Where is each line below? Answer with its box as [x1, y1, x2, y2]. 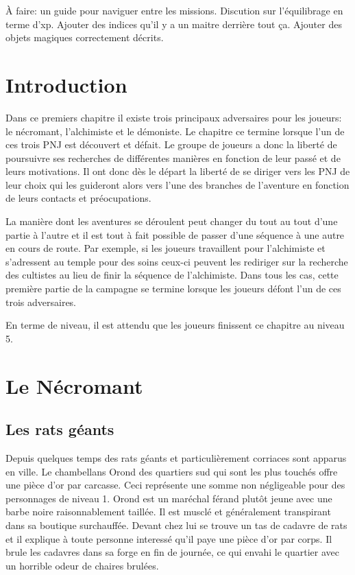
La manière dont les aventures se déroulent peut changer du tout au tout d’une [5, 214, 338, 228]
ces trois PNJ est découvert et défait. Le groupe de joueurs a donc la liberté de [5, 137, 337, 152]
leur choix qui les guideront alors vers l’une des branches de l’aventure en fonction [5, 177, 350, 191]
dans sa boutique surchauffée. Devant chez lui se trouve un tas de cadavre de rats [5, 517, 347, 532]
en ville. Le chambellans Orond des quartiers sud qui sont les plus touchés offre [5, 464, 338, 478]
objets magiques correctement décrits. [5, 30, 164, 45]
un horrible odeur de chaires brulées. [5, 558, 159, 572]
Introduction [5, 70, 127, 98]
